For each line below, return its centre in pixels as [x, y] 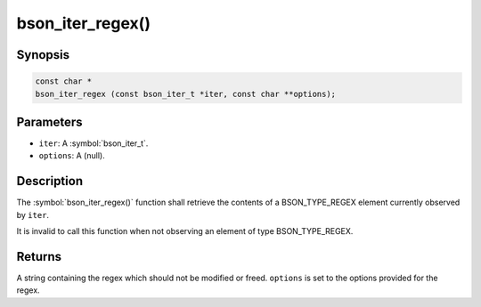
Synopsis [43, 55]
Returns [39, 257]
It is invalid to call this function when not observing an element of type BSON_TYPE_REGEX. [185, 231]
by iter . [33, 214]
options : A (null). [72, 156]
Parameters [49, 121]
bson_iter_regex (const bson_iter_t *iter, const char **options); [186, 94]
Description [50, 181]
